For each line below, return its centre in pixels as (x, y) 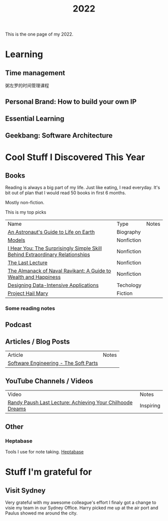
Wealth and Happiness (34, 277)
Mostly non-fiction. (25, 203)
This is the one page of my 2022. (39, 34)
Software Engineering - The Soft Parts (53, 363)
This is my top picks (26, 212)
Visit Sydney (25, 490)
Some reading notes (30, 308)
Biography (129, 232)
